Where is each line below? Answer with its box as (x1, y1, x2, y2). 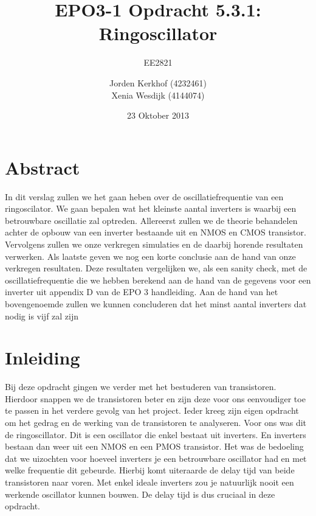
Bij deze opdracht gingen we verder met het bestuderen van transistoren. (5, 380, 276, 393)
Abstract (5, 155, 80, 180)
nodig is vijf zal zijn (5, 309, 79, 322)
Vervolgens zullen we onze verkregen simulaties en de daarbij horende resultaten (5, 238, 303, 250)
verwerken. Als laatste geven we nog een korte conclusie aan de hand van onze (5, 249, 296, 262)
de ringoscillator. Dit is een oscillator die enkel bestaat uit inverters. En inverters (5, 428, 306, 441)
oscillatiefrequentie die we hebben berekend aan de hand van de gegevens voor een (5, 273, 311, 286)
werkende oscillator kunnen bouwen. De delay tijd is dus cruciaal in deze (5, 487, 275, 500)
